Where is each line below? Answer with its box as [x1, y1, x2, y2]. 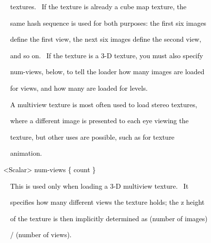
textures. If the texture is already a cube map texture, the [10, 1, 187, 11]
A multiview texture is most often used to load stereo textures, [10, 99, 197, 109]
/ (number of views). [10, 229, 72, 240]
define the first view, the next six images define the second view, [10, 34, 201, 44]
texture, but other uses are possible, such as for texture [10, 131, 175, 142]
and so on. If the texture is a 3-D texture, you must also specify [10, 50, 203, 60]
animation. [10, 148, 42, 158]
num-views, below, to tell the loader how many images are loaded [10, 66, 205, 77]
